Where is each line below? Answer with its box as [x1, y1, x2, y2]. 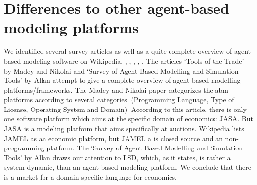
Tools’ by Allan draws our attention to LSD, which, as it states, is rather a [4, 152, 231, 162]
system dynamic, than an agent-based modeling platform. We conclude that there [4, 162, 252, 172]
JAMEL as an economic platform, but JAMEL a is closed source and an [4, 133, 223, 143]
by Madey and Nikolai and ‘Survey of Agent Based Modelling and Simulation [4, 65, 239, 75]
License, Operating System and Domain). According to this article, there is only [4, 104, 247, 114]
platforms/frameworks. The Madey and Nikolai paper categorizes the [4, 84, 213, 95]
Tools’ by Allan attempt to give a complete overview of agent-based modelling [4, 75, 241, 85]
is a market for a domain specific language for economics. [4, 172, 177, 182]
